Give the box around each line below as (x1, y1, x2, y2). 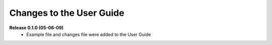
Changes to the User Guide (9, 7, 124, 18)
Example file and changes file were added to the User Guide (26, 31, 151, 37)
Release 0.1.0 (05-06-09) (9, 25, 64, 31)
